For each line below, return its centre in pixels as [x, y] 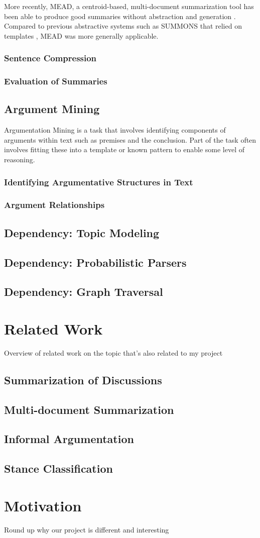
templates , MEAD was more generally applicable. [81, 35]
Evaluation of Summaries [56, 81]
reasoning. [20, 159]
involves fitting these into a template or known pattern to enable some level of [124, 149]
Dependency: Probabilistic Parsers [95, 262]
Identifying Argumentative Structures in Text [99, 182]
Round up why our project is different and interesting [87, 529]
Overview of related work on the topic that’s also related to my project [113, 352]
